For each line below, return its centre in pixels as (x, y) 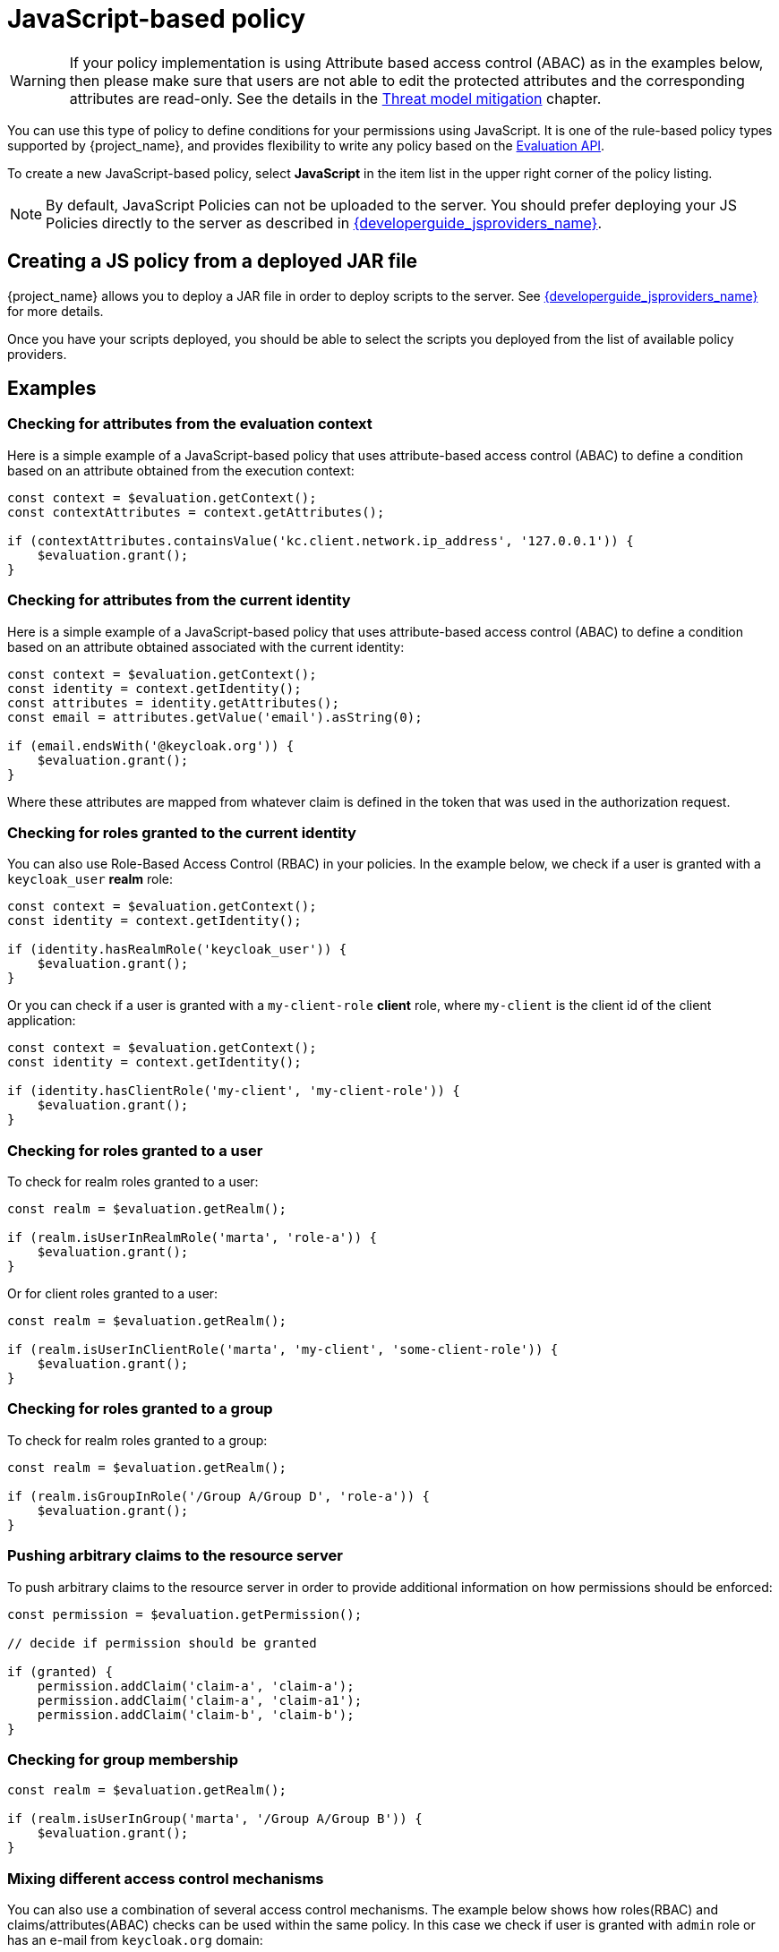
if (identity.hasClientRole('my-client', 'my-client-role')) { (234, 1091)
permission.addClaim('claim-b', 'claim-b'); (196, 1714)
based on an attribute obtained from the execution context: (181, 470)
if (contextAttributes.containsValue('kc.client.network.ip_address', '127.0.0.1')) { (321, 540)
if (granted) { (60, 1671)
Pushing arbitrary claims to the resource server (175, 1556)
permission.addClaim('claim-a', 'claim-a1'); (200, 1700)
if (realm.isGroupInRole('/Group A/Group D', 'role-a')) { (219, 1496)
